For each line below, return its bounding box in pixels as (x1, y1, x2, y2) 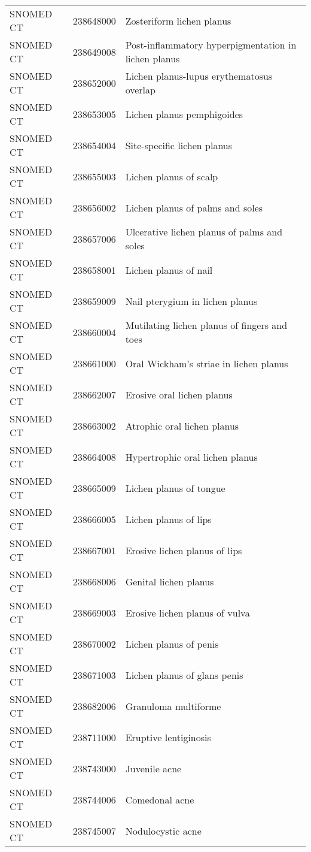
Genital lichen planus (125, 574, 214, 588)
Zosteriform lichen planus (125, 13, 231, 28)
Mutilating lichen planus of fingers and (125, 318, 288, 332)
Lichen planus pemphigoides (125, 107, 243, 121)
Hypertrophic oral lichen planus (125, 449, 258, 464)
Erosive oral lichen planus (125, 387, 233, 401)
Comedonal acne (125, 792, 194, 806)
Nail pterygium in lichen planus (125, 294, 258, 308)
